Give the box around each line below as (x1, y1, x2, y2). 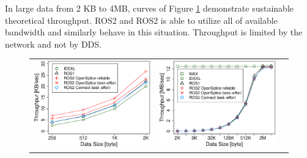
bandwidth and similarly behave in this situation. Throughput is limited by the (5, 26, 303, 38)
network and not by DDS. (5, 37, 102, 50)
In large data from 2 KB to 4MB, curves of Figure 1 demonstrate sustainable (5, 2, 294, 14)
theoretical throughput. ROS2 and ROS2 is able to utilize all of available (5, 13, 278, 26)
